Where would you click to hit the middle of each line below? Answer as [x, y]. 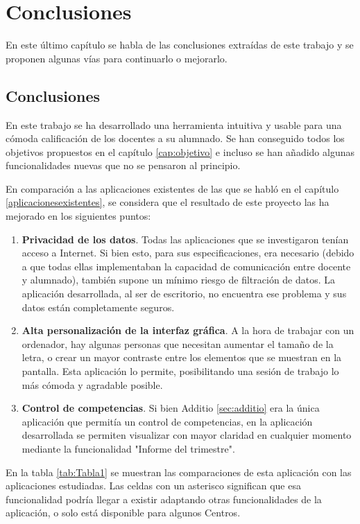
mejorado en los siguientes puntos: [78, 216]
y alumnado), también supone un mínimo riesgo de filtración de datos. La [179, 280]
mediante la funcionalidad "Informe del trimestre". [128, 448]
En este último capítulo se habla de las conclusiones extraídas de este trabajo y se [180, 45]
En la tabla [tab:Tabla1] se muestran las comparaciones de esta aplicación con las [179, 472]
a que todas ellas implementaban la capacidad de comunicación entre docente [186, 266]
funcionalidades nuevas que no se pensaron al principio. [123, 165]
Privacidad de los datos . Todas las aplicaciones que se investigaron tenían [185, 239]
